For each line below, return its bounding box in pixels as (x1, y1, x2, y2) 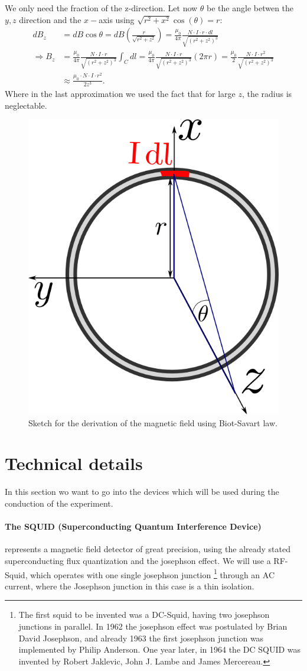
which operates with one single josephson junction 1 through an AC (30, 566, 275, 581)
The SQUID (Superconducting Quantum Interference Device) (5, 520, 262, 533)
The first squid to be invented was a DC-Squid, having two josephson (18, 608, 270, 621)
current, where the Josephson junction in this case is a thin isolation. (5, 579, 254, 592)
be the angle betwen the (207, 2, 294, 14)
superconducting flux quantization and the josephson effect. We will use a (5, 554, 271, 566)
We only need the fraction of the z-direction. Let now (5, 2, 198, 14)
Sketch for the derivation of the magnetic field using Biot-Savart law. (28, 416, 277, 429)
